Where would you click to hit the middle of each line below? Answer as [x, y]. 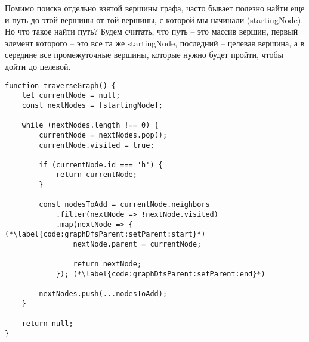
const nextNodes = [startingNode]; [92, 105]
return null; [47, 324]
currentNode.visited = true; [97, 145]
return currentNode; [96, 175]
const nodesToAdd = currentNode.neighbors [124, 205]
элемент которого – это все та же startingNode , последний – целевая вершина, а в [155, 43]
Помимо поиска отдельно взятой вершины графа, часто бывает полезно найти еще [155, 8]
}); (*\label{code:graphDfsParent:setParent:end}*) [160, 274]
